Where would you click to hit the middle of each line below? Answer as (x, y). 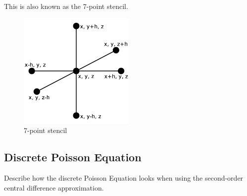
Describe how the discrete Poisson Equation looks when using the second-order (124, 177)
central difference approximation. (54, 187)
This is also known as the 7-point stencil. (66, 6)
